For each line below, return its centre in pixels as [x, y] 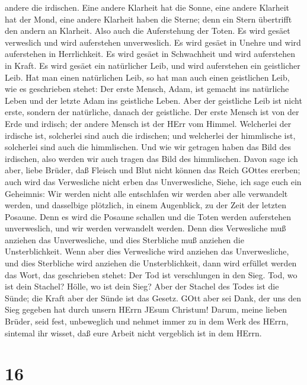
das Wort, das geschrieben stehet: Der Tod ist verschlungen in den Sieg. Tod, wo [151, 274]
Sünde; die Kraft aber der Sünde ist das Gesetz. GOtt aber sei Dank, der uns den [153, 297]
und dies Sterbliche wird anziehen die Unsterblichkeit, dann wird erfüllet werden [151, 263]
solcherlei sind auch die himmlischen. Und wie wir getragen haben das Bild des [148, 147]
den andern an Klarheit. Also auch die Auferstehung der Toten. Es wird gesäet [148, 31]
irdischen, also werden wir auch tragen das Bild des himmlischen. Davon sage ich [151, 158]
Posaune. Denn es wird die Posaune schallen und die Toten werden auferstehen [148, 216]
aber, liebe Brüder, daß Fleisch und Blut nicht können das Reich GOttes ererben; [153, 170]
